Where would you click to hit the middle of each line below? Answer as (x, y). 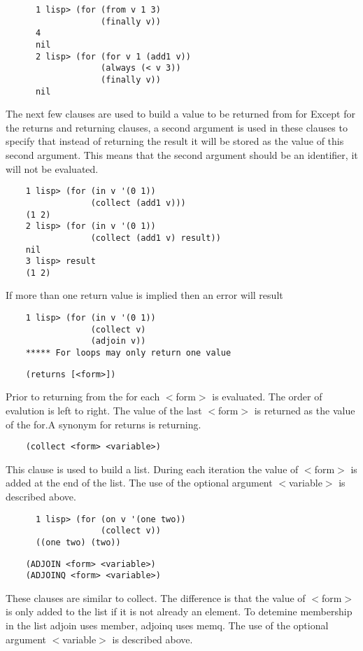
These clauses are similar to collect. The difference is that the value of (156, 597)
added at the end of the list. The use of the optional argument (139, 483)
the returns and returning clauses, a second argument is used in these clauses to (177, 127)
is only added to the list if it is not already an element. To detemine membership (179, 611)
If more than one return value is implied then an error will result (144, 295)
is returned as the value (305, 410)
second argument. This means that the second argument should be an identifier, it (182, 155)
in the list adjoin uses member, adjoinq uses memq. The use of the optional (167, 625)
